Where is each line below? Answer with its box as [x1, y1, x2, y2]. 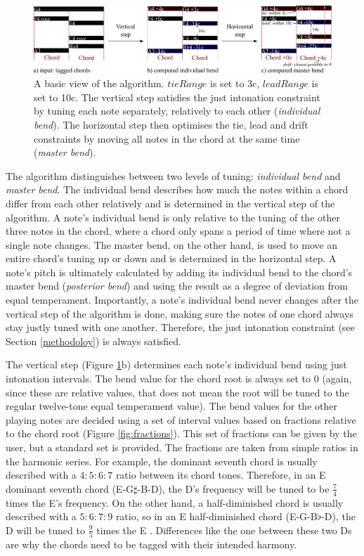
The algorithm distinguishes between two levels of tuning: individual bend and [6, 168, 341, 183]
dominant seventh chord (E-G [6, 481, 134, 496]
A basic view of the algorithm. [34, 76, 164, 91]
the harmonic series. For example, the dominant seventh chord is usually [6, 453, 318, 468]
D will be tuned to [6, 522, 85, 537]
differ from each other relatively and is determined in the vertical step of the [6, 195, 335, 210]
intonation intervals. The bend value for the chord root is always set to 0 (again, [6, 371, 352, 386]
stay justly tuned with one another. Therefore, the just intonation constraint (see [6, 320, 355, 335]
